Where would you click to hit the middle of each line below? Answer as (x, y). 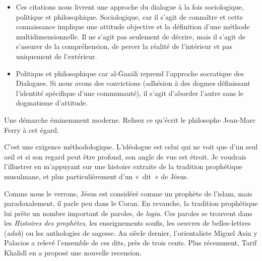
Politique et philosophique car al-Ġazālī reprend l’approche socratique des (130, 73)
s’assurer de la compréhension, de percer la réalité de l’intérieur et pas (124, 46)
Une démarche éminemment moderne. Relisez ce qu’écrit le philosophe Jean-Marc (130, 119)
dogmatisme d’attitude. (52, 103)
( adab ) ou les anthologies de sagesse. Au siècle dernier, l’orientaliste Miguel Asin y (131, 232)
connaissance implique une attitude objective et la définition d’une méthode (133, 27)
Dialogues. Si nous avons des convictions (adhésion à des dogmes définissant (133, 83)
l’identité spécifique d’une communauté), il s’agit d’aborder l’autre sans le (129, 93)
